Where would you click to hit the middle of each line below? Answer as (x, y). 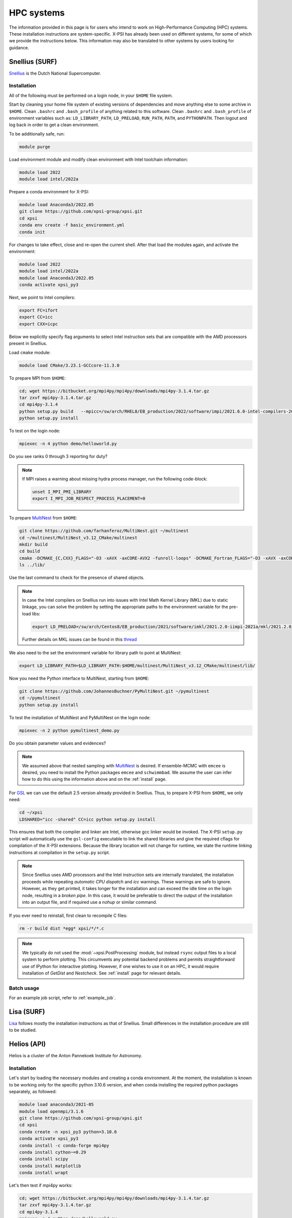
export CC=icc (36, 317)
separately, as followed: (33, 1092)
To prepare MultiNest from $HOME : (43, 518)
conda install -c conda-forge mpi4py (64, 1145)
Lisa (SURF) (27, 1012)
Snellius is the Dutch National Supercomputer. (55, 73)
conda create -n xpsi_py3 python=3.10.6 (68, 1132)
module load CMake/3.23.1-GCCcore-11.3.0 (69, 365)
